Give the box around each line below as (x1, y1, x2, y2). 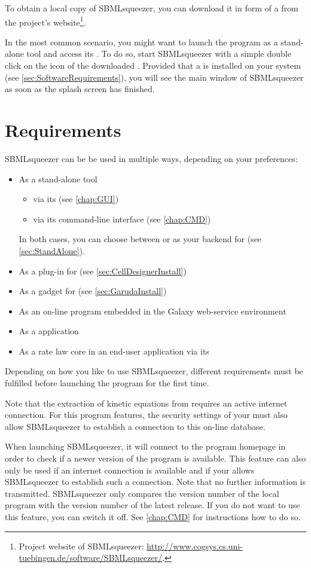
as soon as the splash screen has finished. (5, 83, 155, 95)
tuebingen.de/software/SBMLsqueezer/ (19, 551, 163, 564)
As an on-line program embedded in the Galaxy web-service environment (19, 304, 286, 317)
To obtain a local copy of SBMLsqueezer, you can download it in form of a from (5, 2, 298, 14)
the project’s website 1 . (5, 14, 86, 28)
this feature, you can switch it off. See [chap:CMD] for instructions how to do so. (5, 511, 301, 523)
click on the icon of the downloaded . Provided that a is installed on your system (5, 59, 301, 72)
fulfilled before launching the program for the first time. (5, 377, 209, 389)
